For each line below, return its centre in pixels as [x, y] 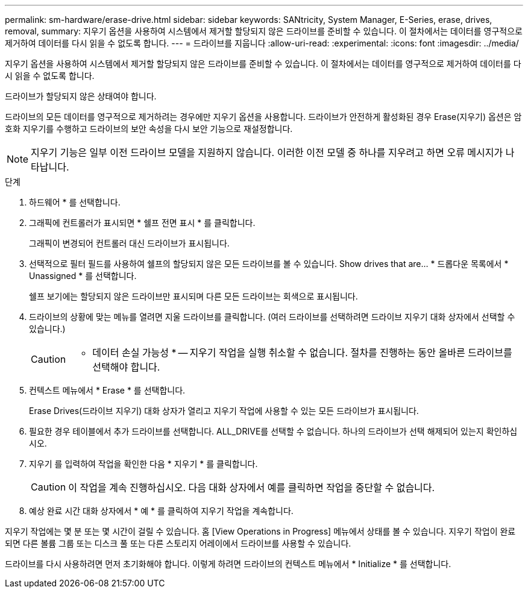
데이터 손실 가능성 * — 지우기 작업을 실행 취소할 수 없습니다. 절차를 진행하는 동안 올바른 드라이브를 [302, 353]
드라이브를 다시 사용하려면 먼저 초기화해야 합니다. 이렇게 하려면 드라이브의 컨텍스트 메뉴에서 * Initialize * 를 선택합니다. [228, 564]
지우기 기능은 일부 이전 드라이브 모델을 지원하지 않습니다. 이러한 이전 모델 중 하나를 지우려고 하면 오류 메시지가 [267, 152]
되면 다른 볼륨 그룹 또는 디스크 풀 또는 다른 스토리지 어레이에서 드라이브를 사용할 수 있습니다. [178, 543]
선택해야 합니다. [126, 367]
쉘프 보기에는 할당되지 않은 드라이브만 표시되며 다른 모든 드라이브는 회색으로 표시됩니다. [193, 296]
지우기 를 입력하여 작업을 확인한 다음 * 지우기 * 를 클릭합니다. [143, 464]
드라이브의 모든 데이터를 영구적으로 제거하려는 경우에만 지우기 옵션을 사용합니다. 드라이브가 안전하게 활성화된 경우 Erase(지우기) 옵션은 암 [263, 117]
